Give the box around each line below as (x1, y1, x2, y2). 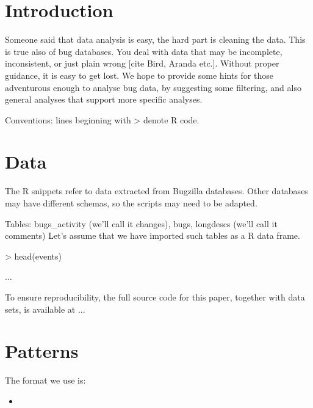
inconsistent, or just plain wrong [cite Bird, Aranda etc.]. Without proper (5, 57, 279, 70)
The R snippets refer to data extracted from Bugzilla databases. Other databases (5, 184, 308, 197)
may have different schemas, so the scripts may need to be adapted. (5, 197, 257, 209)
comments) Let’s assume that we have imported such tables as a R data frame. (5, 229, 300, 242)
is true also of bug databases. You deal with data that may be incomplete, (5, 45, 282, 57)
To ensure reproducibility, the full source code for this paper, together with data (5, 290, 305, 303)
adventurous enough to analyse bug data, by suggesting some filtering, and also (5, 81, 301, 93)
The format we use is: (5, 374, 86, 387)
